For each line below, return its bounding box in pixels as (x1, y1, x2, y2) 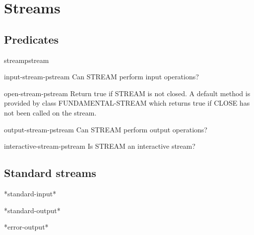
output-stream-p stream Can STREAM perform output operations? (4, 124, 207, 134)
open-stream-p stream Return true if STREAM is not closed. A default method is (4, 88, 251, 98)
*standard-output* (4, 205, 61, 215)
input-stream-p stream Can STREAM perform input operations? (4, 71, 199, 82)
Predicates (4, 31, 59, 47)
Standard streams (4, 165, 96, 180)
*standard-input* (4, 188, 57, 198)
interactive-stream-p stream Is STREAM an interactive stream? (4, 141, 195, 151)
